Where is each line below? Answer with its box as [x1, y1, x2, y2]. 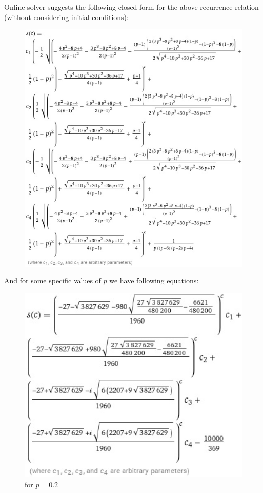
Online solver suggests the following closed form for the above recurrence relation [4, 2, 259, 12]
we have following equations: [109, 275, 199, 286]
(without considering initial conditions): [4, 11, 129, 22]
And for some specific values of [4, 275, 101, 286]
